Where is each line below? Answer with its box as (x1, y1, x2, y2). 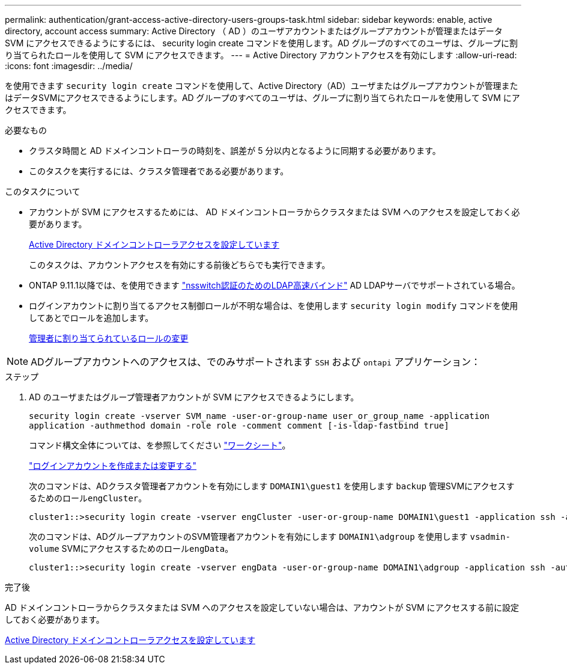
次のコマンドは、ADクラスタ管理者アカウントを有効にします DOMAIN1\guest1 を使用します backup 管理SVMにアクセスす (29, 481, 515, 491)
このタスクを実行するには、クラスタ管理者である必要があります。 (29, 166, 289, 176)
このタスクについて (5, 186, 80, 197)
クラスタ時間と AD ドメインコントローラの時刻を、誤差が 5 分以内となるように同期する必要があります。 (29, 145, 441, 156)
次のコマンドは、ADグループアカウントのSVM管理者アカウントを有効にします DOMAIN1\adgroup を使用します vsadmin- (29, 531, 511, 542)
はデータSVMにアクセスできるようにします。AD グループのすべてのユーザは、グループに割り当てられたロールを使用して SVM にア (5, 93, 520, 103)
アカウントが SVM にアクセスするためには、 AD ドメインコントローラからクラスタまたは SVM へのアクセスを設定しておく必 (29, 207, 520, 217)
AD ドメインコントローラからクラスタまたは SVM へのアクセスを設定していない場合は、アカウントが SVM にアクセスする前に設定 (5, 602, 519, 612)
